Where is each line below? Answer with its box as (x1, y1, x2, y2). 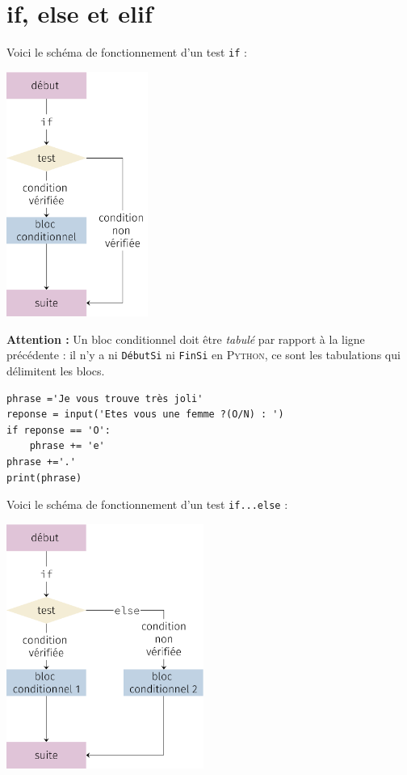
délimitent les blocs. (6, 362, 105, 379)
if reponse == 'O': (6, 424, 111, 436)
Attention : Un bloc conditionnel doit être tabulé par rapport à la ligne (6, 330, 365, 347)
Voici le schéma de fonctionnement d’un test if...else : (6, 496, 288, 513)
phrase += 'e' (29, 440, 105, 452)
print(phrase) (6, 472, 82, 484)
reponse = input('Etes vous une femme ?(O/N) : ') (6, 409, 284, 421)
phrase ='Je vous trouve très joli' (6, 392, 203, 404)
